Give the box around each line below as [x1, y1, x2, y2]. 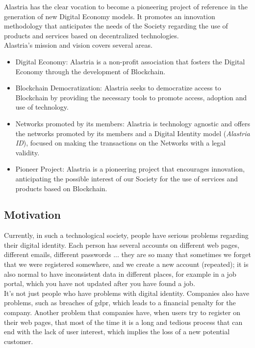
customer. [4, 336, 33, 346]
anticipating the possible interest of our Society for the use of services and [15, 173, 238, 183]
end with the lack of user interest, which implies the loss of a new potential [4, 326, 230, 337]
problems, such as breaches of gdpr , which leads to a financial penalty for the [4, 297, 236, 308]
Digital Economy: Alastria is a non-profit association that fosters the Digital [15, 56, 245, 66]
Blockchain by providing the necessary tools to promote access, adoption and [15, 92, 247, 102]
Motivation [4, 207, 61, 222]
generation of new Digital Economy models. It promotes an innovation [4, 11, 215, 21]
